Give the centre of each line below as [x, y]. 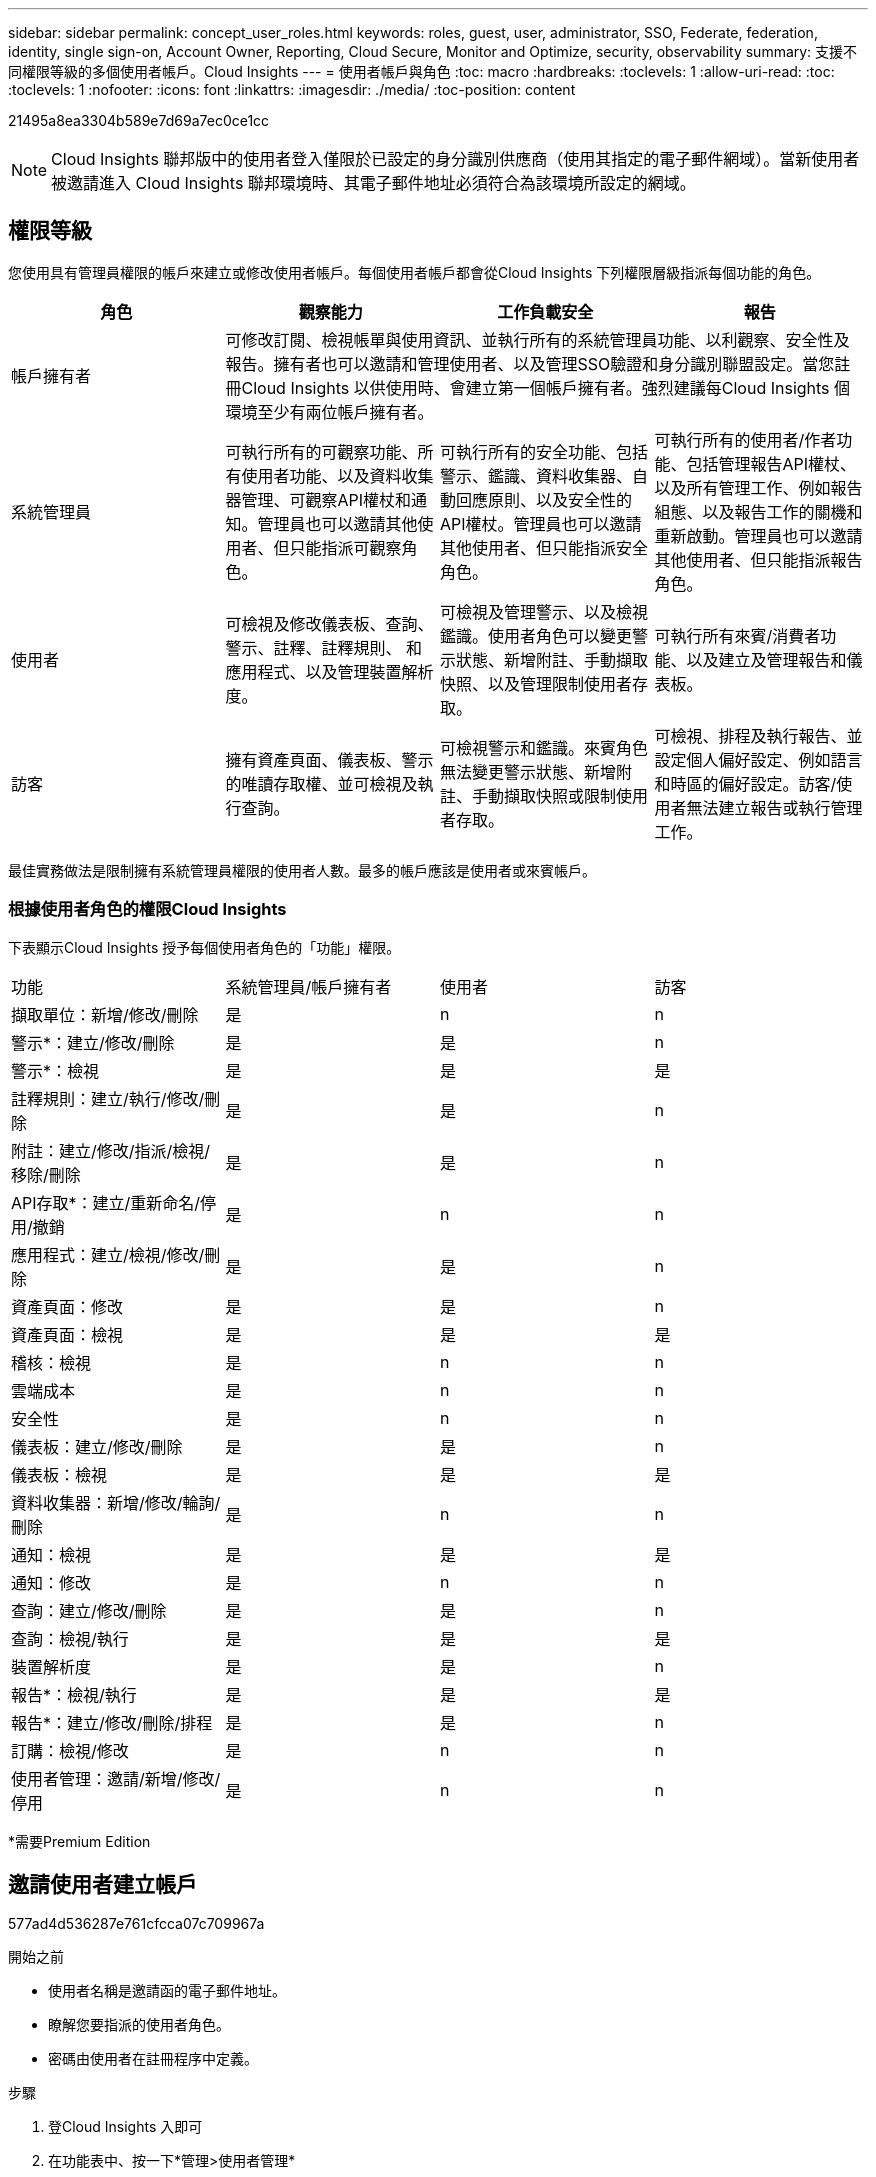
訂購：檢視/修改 [70, 1750]
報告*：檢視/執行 [74, 1694]
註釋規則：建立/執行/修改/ [108, 1098]
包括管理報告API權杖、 [771, 463]
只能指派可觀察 [345, 547]
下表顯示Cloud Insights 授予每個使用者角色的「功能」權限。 [204, 947]
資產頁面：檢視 [67, 1334]
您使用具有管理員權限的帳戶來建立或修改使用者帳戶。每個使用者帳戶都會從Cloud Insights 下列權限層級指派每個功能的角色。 [414, 272]
